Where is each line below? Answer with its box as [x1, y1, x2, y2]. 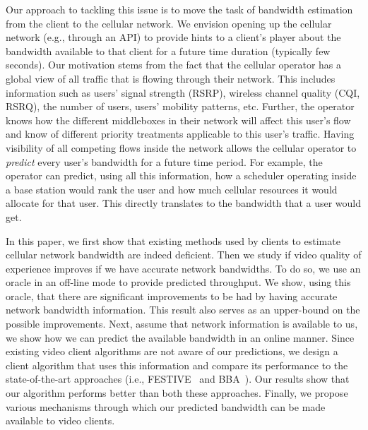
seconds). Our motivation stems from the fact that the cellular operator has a [6, 57, 342, 72]
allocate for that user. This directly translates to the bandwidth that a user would [6, 196, 362, 210]
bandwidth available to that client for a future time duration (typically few [6, 43, 331, 58]
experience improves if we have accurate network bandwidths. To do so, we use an [6, 261, 361, 275]
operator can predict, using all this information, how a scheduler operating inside [6, 168, 357, 183]
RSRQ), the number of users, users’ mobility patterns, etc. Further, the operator [6, 99, 355, 114]
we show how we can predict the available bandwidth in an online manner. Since [6, 330, 355, 345]
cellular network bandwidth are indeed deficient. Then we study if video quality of [6, 247, 362, 262]
